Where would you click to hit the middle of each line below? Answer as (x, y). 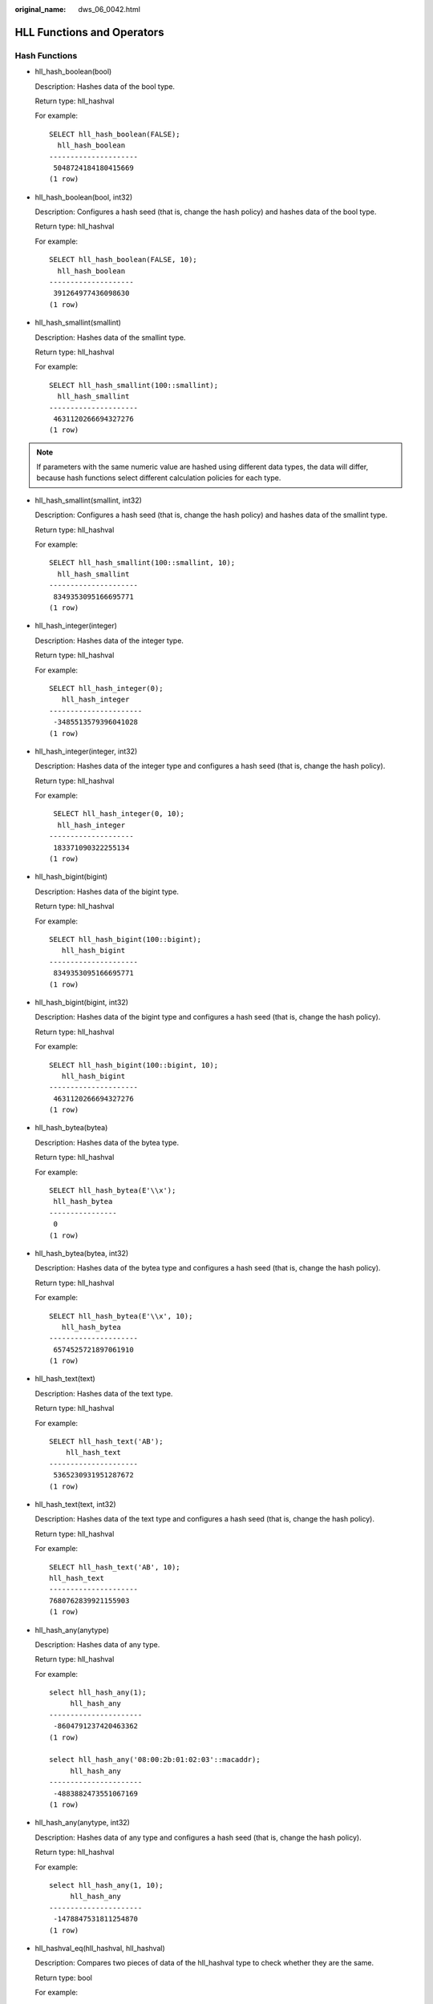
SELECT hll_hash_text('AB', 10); (115, 1567)
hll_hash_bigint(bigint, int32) (81, 1002)
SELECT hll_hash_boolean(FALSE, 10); (123, 260)
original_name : (40, 9)
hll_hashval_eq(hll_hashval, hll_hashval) (100, 1948)
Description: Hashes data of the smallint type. (110, 337)
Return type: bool (63, 1978)
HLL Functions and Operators (89, 32)
